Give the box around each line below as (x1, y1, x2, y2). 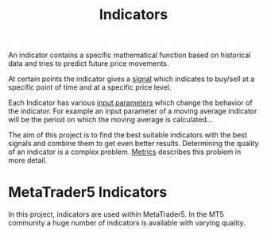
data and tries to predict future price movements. (8, 59, 169, 68)
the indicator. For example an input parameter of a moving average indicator (8, 106, 257, 116)
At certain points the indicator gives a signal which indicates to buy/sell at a (8, 74, 255, 84)
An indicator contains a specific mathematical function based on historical (8, 50, 251, 60)
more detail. (8, 156, 48, 165)
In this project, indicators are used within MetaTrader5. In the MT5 (8, 210, 224, 219)
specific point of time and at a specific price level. (8, 83, 172, 92)
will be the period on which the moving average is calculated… (8, 115, 213, 125)
